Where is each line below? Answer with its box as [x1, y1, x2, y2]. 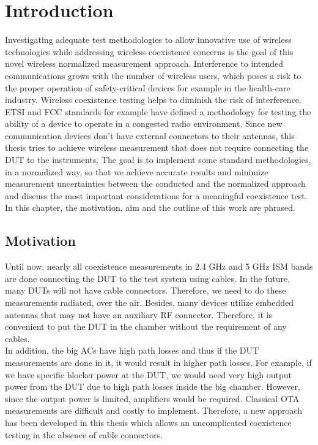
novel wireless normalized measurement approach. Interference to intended [5, 57, 284, 70]
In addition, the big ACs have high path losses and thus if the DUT [5, 344, 259, 357]
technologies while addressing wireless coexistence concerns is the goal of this [5, 45, 294, 58]
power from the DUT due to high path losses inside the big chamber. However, [5, 380, 300, 393]
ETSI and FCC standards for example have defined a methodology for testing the [5, 105, 311, 118]
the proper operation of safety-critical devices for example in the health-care [5, 81, 290, 94]
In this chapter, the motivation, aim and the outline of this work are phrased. [5, 201, 295, 214]
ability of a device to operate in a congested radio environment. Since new [5, 117, 283, 130]
